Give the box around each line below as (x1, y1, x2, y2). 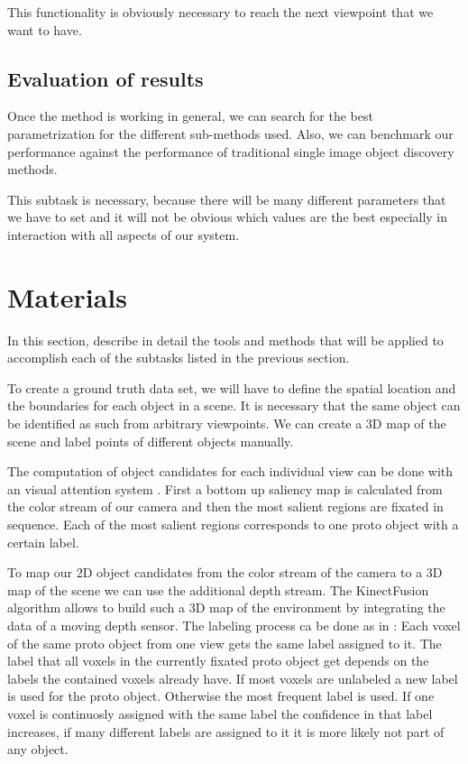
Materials (7, 278, 128, 315)
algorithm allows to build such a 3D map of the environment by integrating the (7, 598, 445, 617)
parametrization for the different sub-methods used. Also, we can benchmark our (7, 124, 454, 143)
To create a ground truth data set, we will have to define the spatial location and (7, 378, 456, 397)
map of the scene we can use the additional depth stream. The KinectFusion (7, 580, 429, 599)
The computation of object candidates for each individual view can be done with (7, 462, 454, 481)
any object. (7, 740, 69, 759)
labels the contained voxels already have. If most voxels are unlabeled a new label (7, 668, 458, 687)
